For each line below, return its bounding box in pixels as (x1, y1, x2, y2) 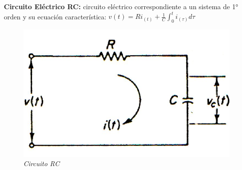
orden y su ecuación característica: (4, 11, 106, 21)
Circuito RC (23, 158, 60, 169)
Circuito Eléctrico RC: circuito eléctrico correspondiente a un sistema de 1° (4, 1, 238, 12)
